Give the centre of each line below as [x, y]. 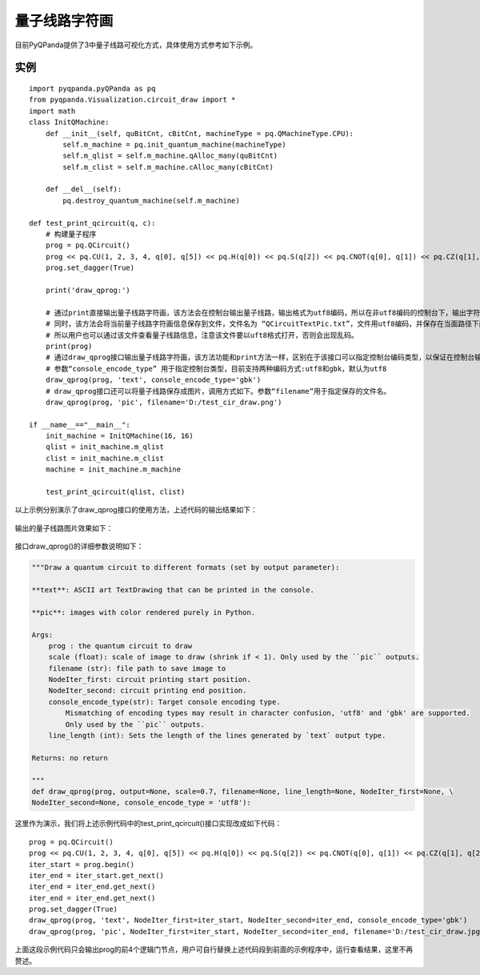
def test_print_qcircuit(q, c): [92, 223]
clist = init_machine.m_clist [104, 458]
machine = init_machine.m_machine [113, 469]
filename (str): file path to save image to [137, 668]
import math [52, 111]
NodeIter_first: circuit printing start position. [150, 680]
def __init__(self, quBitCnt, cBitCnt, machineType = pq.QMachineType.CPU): [200, 133]
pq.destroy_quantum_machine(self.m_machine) [151, 201]
